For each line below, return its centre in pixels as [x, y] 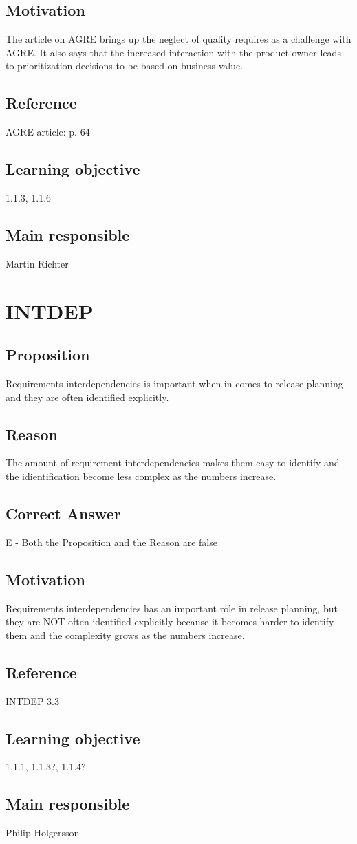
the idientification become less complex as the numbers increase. [141, 476]
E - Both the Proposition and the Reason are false [111, 542]
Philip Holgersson [43, 833]
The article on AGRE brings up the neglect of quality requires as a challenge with [178, 39]
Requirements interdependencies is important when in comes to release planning [174, 383]
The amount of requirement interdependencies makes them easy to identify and [173, 463]
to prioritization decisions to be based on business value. [125, 66]
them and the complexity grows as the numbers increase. [125, 635]
